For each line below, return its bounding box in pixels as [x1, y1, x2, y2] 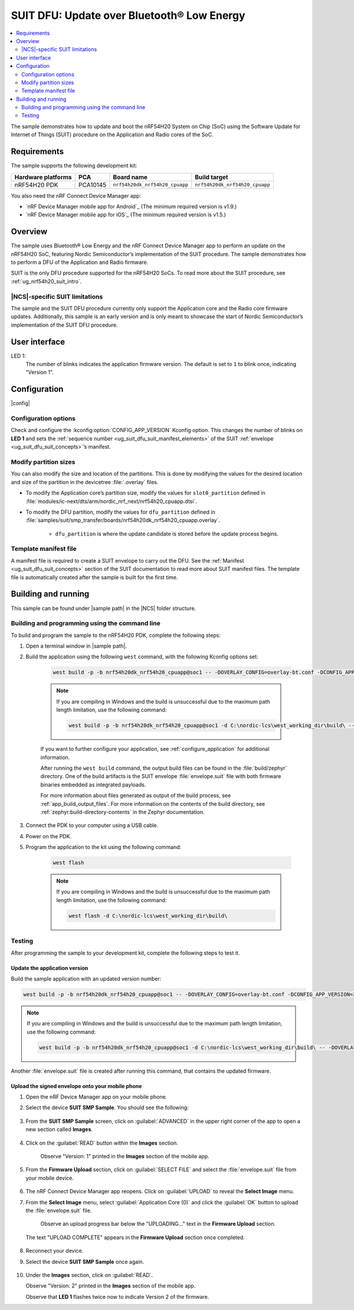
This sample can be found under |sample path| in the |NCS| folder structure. [11, 605, 196, 612]
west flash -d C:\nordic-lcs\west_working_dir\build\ [68, 912, 228, 919]
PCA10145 [78, 181, 107, 189]
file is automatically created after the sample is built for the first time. [11, 573, 178, 581]
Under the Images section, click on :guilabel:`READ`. [25, 1271, 153, 1278]
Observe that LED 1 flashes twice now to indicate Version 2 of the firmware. [25, 1293, 209, 1300]
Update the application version [11, 964, 88, 971]
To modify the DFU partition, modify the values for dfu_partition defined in [25, 508, 215, 515]
